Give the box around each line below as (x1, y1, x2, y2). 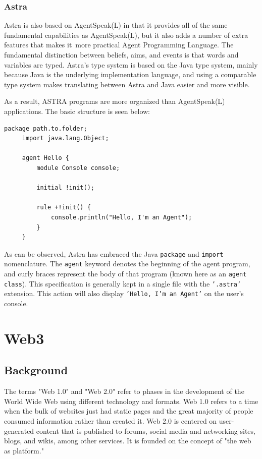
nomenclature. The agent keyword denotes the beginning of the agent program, (4, 258, 250, 269)
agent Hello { (22, 154, 69, 162)
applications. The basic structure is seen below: (4, 105, 150, 116)
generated (4, 425, 34, 436)
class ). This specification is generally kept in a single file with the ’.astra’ (4, 278, 241, 289)
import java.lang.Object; (22, 135, 109, 142)
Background (4, 362, 68, 378)
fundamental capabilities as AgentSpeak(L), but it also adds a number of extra (4, 29, 248, 40)
